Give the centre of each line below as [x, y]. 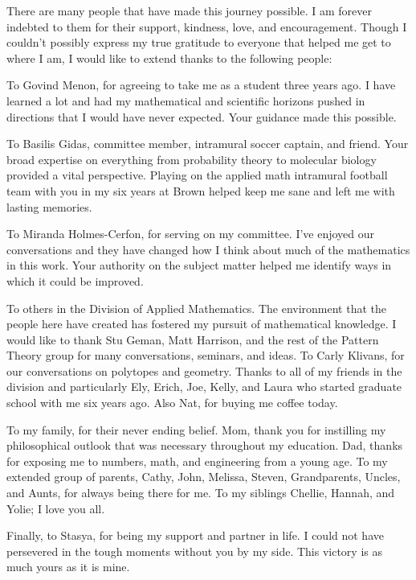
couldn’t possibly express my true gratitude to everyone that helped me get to [199, 42]
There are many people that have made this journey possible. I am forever [190, 10]
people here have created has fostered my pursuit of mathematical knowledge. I [202, 324]
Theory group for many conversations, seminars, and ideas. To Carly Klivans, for [206, 355]
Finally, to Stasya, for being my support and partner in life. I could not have [195, 535]
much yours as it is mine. [68, 567]
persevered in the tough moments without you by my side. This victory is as [194, 551]
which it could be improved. [75, 280]
